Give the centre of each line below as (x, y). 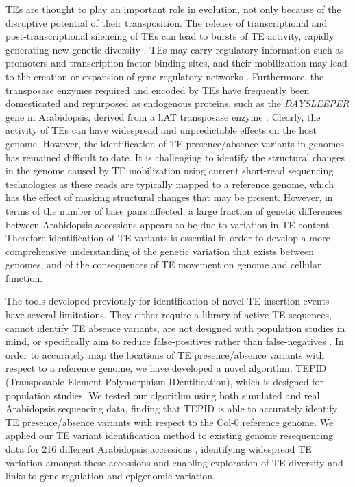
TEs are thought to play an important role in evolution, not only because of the (173, 9)
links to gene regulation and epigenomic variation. (110, 476)
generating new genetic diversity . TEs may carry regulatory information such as (175, 49)
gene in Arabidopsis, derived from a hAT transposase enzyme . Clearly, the (163, 116)
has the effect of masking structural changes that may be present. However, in (169, 197)
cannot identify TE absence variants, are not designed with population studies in (175, 328)
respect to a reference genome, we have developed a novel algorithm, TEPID (166, 368)
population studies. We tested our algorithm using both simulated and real (163, 395)
